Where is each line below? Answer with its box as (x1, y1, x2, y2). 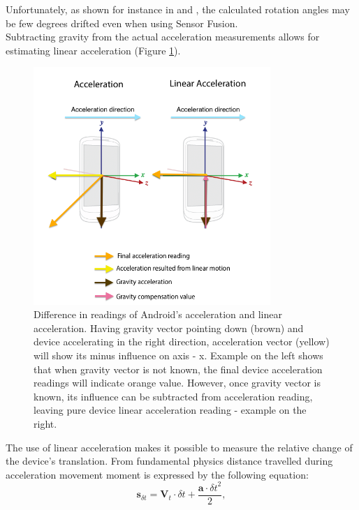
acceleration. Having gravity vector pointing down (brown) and (34, 320, 304, 335)
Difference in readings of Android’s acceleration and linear (34, 307, 283, 322)
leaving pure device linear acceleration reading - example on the (34, 403, 307, 417)
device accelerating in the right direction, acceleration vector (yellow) (34, 334, 330, 349)
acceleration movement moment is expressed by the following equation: (6, 467, 309, 481)
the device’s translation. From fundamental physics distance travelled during (6, 453, 333, 468)
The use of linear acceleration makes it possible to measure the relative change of (6, 440, 353, 454)
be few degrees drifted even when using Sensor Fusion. (6, 15, 238, 30)
